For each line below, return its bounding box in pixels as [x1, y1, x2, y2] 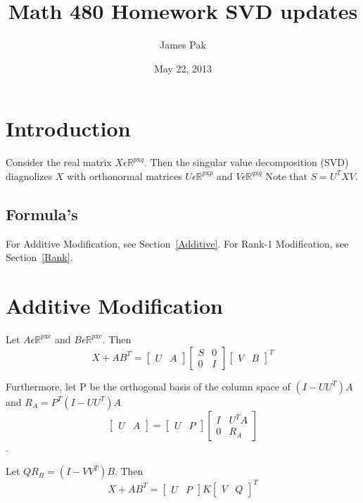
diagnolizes [6, 168, 53, 183]
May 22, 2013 [153, 61, 212, 75]
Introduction [6, 114, 131, 143]
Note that [265, 168, 307, 183]
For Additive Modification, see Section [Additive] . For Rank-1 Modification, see [6, 236, 349, 250]
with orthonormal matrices [67, 168, 182, 183]
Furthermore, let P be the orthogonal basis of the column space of [6, 378, 291, 393]
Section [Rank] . [6, 250, 73, 265]
